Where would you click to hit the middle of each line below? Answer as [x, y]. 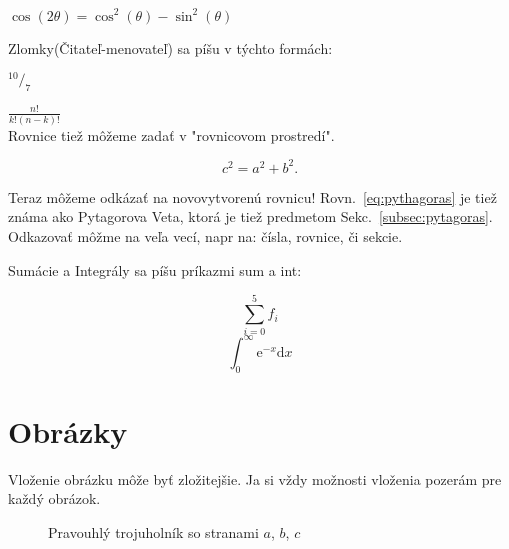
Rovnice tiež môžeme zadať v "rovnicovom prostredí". [171, 134]
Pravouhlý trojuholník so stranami [153, 532]
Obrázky [68, 430]
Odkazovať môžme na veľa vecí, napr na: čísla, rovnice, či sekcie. [205, 236]
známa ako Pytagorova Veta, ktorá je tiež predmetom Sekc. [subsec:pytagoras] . [250, 216]
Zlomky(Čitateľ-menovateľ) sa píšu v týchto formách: [170, 47]
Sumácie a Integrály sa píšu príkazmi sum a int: [155, 269]
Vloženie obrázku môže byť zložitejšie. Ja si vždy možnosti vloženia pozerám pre [255, 478]
